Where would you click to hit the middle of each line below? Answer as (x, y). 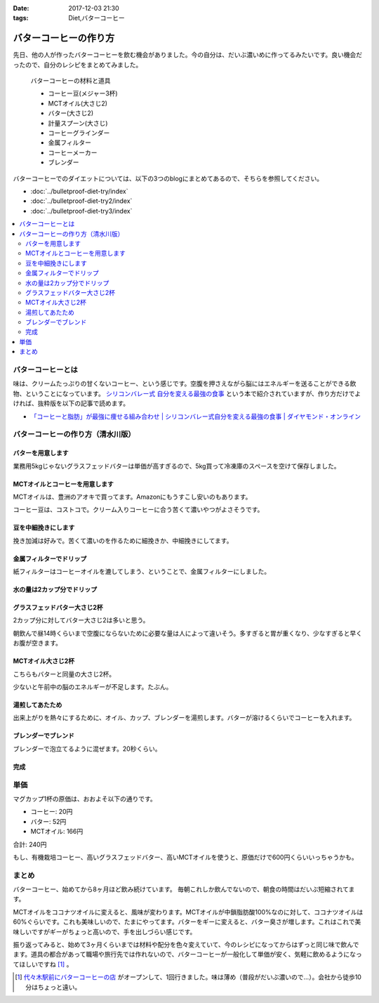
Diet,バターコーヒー (97, 18)
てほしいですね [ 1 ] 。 (43, 964)
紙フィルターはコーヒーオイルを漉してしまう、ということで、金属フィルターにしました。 (142, 572)
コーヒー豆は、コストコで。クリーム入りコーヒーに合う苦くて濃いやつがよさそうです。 (138, 510)
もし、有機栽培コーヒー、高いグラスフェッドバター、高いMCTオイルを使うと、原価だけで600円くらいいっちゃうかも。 (185, 857)
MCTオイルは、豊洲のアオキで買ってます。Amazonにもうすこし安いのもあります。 (132, 497)
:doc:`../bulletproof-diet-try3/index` (81, 211)
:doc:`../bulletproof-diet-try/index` (79, 191)
